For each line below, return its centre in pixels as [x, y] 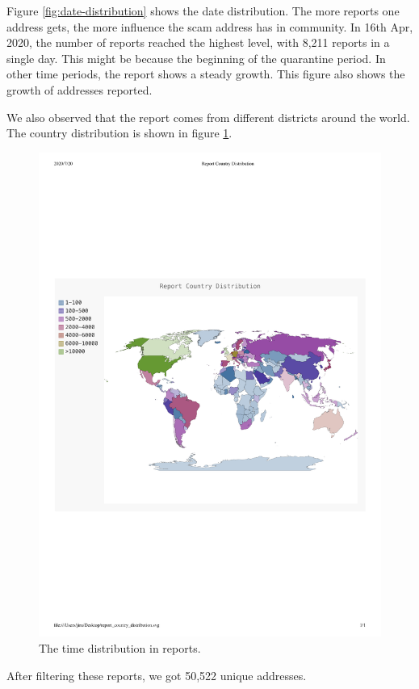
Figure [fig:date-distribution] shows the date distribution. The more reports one [203, 11]
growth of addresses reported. [80, 89]
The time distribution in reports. [120, 648]
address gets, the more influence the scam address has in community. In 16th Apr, [210, 26]
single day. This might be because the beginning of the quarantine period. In [196, 58]
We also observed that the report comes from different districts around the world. [208, 117]
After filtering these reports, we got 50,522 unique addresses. [157, 675]
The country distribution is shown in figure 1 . [119, 133]
